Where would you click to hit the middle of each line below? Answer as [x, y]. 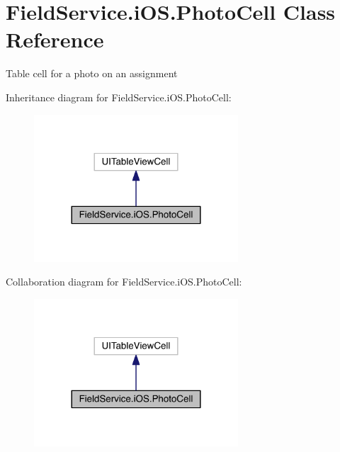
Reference [55, 39]
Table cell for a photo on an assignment [92, 73]
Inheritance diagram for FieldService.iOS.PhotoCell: [119, 97]
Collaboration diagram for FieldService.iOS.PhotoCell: [124, 282]
